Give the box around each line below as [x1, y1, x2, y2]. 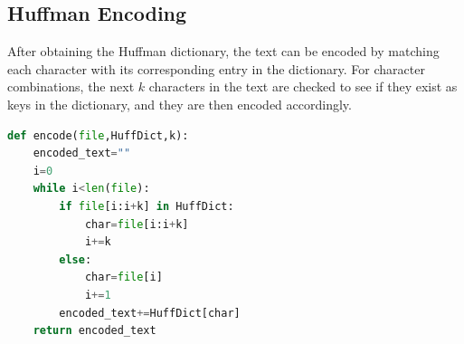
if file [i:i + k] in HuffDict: [59, 199, 234, 213]
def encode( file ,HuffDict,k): [7, 129, 189, 142]
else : [59, 253, 92, 266]
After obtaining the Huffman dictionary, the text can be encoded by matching [7, 42, 440, 61]
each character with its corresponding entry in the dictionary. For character [7, 59, 425, 78]
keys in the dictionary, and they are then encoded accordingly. [7, 94, 352, 113]
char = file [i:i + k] [84, 217, 189, 231]
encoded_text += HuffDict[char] [59, 306, 241, 320]
